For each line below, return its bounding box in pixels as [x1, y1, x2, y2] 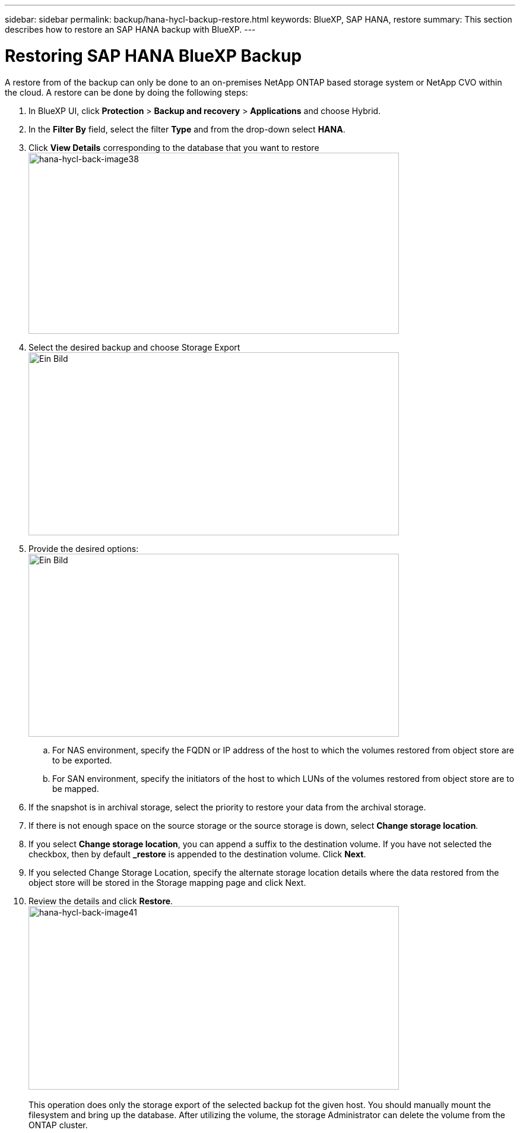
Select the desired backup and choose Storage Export [28, 342, 240, 352]
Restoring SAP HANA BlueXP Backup [5, 45, 302, 66]
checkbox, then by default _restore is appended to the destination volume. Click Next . [28, 848, 366, 859]
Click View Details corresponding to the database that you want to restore [28, 142, 319, 153]
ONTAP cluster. [28, 1119, 88, 1130]
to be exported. [52, 755, 112, 765]
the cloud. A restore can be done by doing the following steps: [5, 87, 248, 97]
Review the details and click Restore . [28, 895, 173, 906]
